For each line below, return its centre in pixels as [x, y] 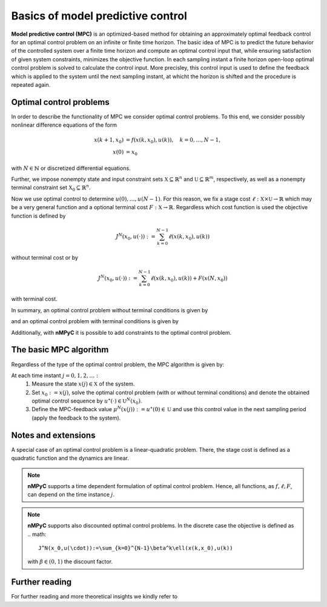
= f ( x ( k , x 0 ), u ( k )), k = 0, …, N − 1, [173, 141]
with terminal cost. [34, 299]
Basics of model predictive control [99, 16]
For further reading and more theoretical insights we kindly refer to [94, 597]
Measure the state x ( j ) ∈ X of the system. [83, 384]
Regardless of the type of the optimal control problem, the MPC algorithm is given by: [118, 364]
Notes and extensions [53, 435]
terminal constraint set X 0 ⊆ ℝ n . [51, 188]
